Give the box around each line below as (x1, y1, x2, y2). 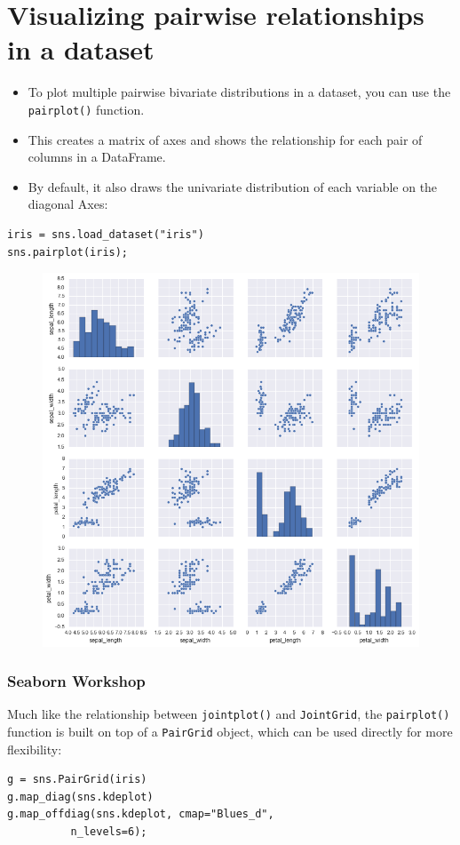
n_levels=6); (70, 825, 147, 839)
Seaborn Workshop (7, 670, 146, 692)
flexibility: (7, 739, 62, 758)
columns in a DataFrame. (28, 147, 166, 166)
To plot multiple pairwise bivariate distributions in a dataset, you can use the (28, 83, 451, 101)
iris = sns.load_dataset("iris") (7, 227, 204, 241)
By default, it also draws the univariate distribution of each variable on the (28, 177, 438, 195)
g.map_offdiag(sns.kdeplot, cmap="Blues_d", (7, 808, 274, 821)
